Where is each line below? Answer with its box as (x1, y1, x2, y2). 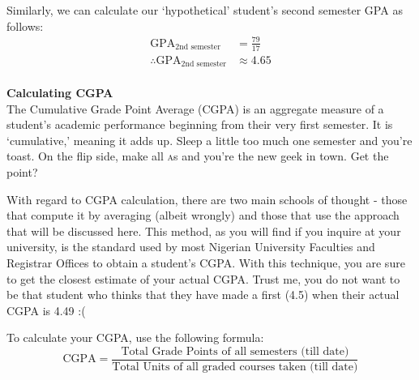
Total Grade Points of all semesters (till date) (121, 345, 349, 357)
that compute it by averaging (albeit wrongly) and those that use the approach (6, 207, 400, 224)
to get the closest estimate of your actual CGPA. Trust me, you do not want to (6, 270, 400, 287)
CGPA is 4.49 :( (6, 301, 86, 318)
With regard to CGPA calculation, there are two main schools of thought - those (6, 190, 408, 207)
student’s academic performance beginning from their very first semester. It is (6, 116, 393, 133)
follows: (6, 17, 44, 34)
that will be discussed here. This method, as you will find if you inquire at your (6, 222, 401, 239)
